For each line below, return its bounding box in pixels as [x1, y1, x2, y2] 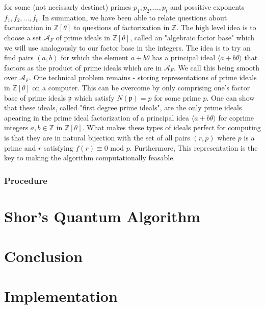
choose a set [4, 32, 42, 42]
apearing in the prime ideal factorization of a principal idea [4, 112, 190, 123]
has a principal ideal [152, 52, 216, 63]
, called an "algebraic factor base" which [130, 32, 255, 42]
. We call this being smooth [173, 62, 260, 73]
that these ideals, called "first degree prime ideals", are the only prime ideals [4, 102, 242, 113]
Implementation [4, 286, 118, 306]
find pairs [4, 52, 34, 63]
